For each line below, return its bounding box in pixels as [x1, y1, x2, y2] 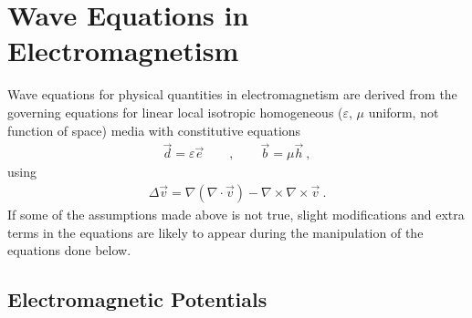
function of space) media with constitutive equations [7, 120, 301, 139]
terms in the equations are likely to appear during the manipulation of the [7, 222, 424, 241]
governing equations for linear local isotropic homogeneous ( [7, 102, 343, 121]
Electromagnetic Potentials [7, 285, 267, 313]
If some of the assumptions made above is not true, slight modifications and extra [7, 204, 465, 223]
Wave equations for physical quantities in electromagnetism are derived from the [7, 85, 457, 104]
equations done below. [7, 241, 131, 260]
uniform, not [368, 102, 439, 121]
